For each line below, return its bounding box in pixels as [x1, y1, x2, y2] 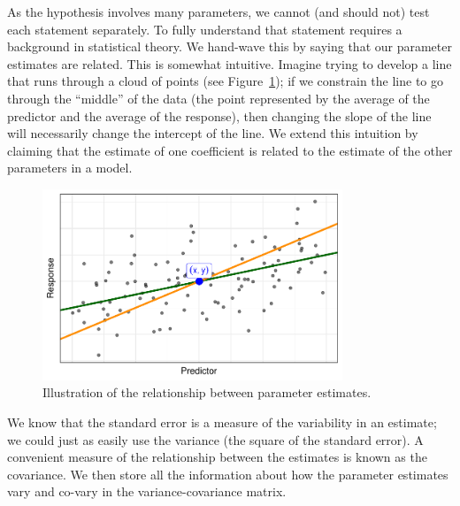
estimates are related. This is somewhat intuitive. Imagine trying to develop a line [7, 54, 452, 73]
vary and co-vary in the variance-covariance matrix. [7, 482, 287, 501]
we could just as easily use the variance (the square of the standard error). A [7, 430, 424, 448]
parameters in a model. [7, 158, 133, 177]
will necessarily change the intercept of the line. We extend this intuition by [7, 124, 418, 142]
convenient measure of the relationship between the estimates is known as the [7, 448, 427, 466]
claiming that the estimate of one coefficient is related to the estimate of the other [7, 141, 453, 159]
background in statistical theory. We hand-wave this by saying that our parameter [7, 37, 452, 56]
